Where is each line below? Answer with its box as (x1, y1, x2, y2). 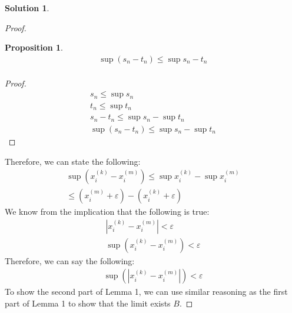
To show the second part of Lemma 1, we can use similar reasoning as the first (5, 285, 288, 298)
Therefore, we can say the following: (5, 254, 135, 267)
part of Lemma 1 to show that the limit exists (5, 297, 171, 309)
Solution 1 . (5, 2, 49, 14)
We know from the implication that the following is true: (5, 205, 210, 218)
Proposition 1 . (5, 41, 63, 54)
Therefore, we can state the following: (5, 155, 141, 167)
